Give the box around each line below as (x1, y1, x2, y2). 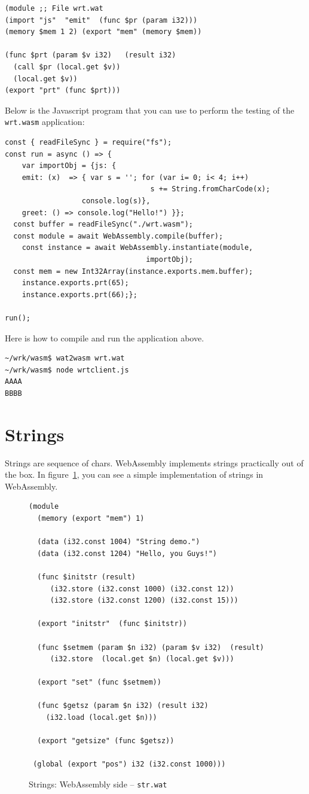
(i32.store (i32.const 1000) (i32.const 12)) (50, 584, 234, 593)
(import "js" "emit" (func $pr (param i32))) (5, 16, 198, 25)
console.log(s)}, (81, 196, 151, 205)
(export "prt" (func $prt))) (5, 86, 121, 95)
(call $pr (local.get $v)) (13, 62, 121, 71)
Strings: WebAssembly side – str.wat (29, 778, 167, 790)
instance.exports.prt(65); (22, 279, 129, 288)
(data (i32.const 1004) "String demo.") (37, 538, 200, 546)
